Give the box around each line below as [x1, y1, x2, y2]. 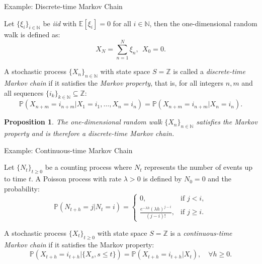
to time [4, 173, 27, 184]
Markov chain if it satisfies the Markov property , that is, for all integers [4, 77, 224, 88]
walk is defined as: [4, 29, 60, 40]
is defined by [143, 173, 182, 184]
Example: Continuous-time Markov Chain [4, 145, 133, 155]
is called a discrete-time [173, 66, 245, 77]
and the [208, 173, 231, 184]
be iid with [43, 18, 77, 28]
